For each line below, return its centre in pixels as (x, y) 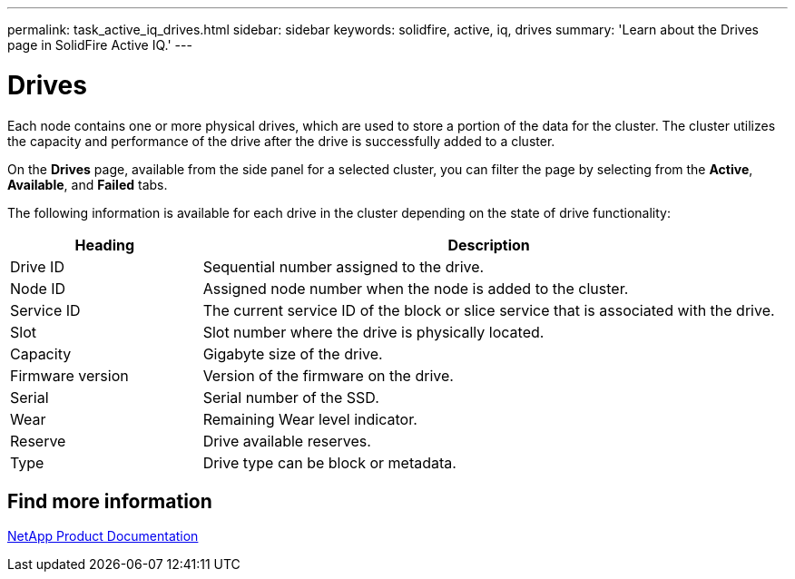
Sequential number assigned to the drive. (344, 266)
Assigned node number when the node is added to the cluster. (416, 288)
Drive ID (37, 266)
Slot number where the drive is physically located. (373, 332)
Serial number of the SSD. (291, 397)
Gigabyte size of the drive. (293, 353)
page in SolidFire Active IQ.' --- (100, 45)
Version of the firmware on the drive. (328, 375)
